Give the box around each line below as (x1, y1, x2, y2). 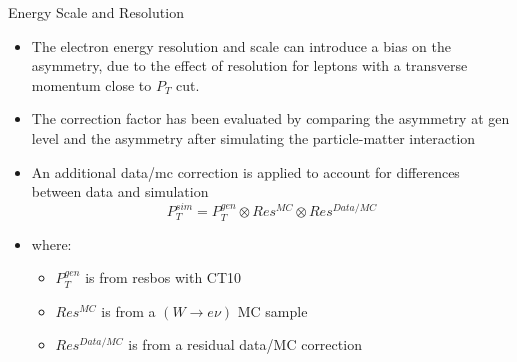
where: (31, 233, 72, 254)
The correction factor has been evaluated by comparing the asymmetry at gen (31, 108, 510, 129)
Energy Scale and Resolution (8, 2, 184, 22)
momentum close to (31, 74, 152, 95)
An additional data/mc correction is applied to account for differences (31, 161, 460, 182)
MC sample (237, 300, 308, 321)
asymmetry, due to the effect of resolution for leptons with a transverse (31, 55, 468, 76)
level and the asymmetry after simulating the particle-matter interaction (31, 127, 476, 148)
